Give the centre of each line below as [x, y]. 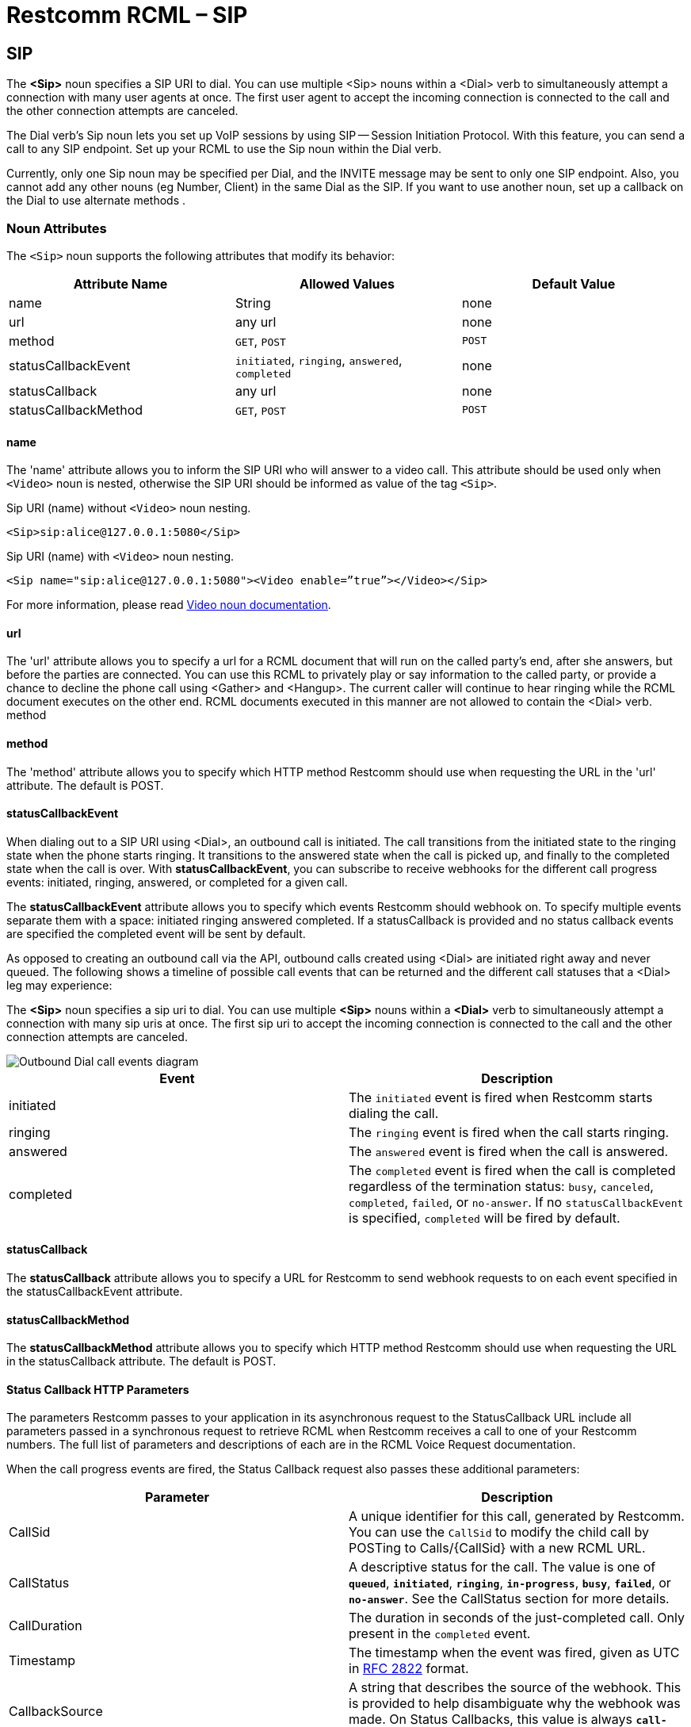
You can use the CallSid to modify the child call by [499, 1532]
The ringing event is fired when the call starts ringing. [509, 1132]
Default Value [574, 283]
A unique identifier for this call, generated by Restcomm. [517, 1516]
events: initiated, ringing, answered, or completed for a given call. [177, 882]
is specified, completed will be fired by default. [485, 1218]
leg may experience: [59, 985]
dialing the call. [394, 1113]
